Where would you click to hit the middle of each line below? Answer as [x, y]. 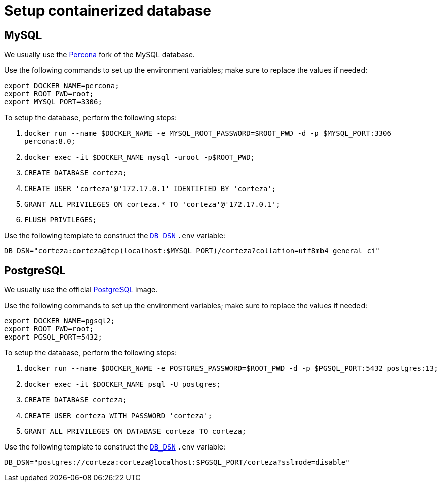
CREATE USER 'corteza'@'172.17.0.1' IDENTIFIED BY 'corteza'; [150, 189]
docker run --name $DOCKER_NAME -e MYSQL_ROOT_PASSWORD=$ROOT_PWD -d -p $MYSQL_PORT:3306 [208, 134]
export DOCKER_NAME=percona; [62, 86]
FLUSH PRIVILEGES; [61, 220]
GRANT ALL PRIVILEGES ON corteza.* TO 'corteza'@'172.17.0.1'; [152, 204]
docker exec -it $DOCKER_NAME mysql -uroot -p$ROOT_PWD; [140, 157]
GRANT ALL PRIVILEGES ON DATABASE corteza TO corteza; [135, 432]
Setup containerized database [108, 11]
